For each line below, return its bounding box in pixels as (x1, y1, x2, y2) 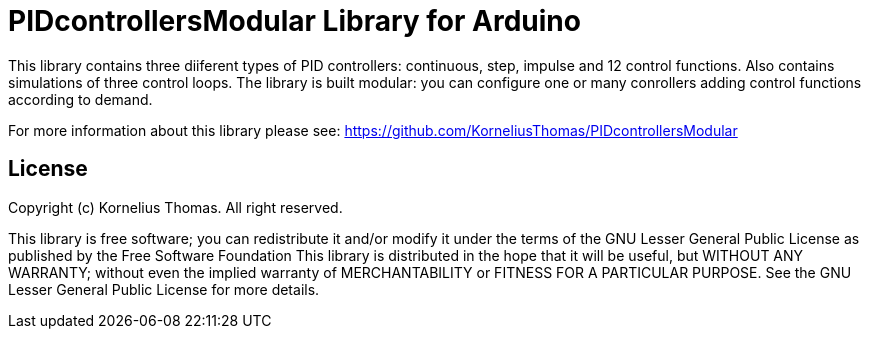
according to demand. (8, 90, 153, 108)
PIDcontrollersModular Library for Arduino (8, 4, 581, 38)
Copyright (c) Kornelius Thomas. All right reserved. (8, 198, 343, 216)
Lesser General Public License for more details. (8, 280, 320, 298)
